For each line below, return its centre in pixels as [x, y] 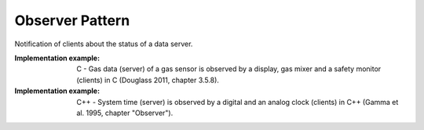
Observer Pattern [72, 20]
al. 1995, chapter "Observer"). [125, 113]
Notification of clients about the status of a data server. [104, 44]
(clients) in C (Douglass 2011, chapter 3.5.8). [148, 80]
